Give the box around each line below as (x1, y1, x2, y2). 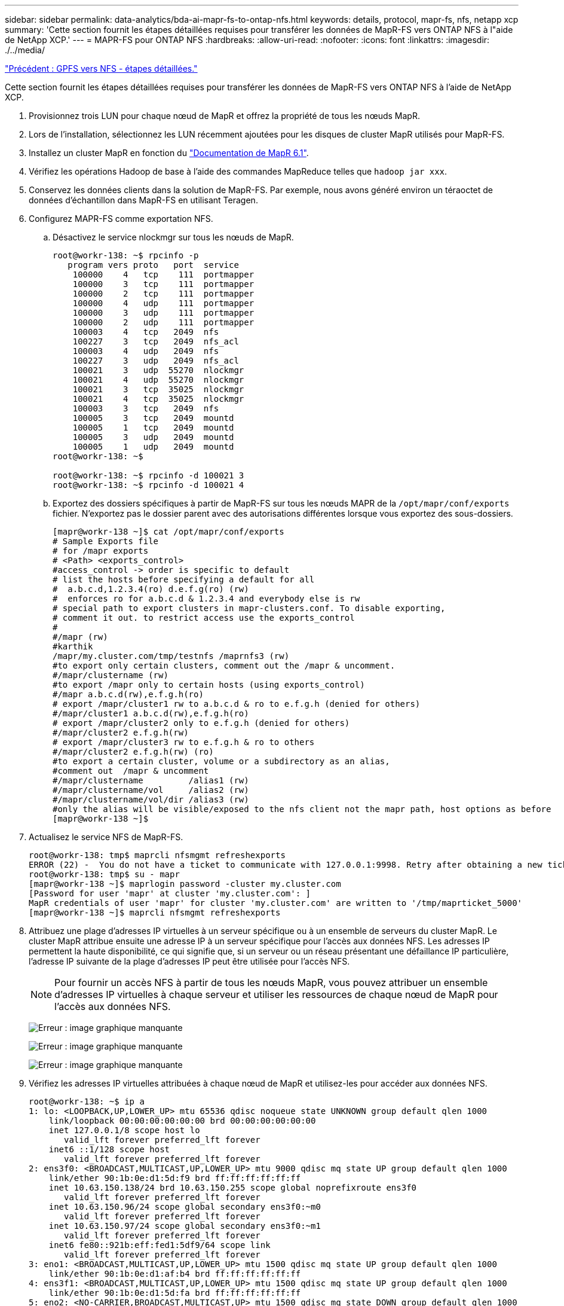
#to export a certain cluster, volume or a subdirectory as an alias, (53, 756, 390, 766)
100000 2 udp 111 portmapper (72, 318, 255, 327)
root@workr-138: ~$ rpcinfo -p (53, 251, 199, 260)
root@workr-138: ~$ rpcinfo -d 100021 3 (53, 471, 244, 480)
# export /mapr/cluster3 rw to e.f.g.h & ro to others (53, 737, 315, 747)
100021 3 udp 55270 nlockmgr (72, 365, 244, 375)
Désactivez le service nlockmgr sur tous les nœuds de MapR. (53, 232, 294, 242)
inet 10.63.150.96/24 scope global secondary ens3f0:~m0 (48, 1202, 321, 1212)
